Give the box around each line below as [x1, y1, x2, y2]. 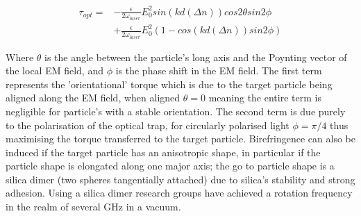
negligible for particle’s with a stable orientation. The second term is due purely [6, 103, 346, 118]
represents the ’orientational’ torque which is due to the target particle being [6, 76, 333, 91]
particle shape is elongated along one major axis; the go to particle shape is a [6, 158, 335, 173]
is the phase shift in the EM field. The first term [115, 63, 322, 78]
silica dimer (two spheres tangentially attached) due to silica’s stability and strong [6, 172, 355, 186]
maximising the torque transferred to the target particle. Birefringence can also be [6, 131, 355, 146]
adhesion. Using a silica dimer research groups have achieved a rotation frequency [6, 185, 353, 200]
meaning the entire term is [208, 90, 321, 105]
